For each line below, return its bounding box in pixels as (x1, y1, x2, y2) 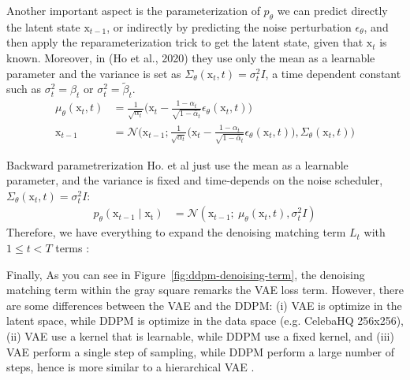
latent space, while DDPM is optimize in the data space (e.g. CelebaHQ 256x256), (6, 312, 404, 329)
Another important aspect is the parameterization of (6, 2, 260, 18)
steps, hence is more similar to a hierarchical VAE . (6, 359, 255, 375)
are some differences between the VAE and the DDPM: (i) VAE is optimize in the (6, 296, 402, 313)
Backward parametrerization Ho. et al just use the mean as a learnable (6, 156, 348, 173)
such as (6, 80, 42, 97)
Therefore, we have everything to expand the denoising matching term (6, 224, 346, 240)
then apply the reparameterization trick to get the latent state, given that (6, 34, 363, 50)
